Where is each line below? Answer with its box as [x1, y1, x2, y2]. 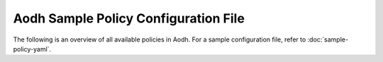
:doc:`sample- [307, 35, 349, 44]
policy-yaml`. [13, 44, 52, 53]
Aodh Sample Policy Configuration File [13, 11, 245, 26]
